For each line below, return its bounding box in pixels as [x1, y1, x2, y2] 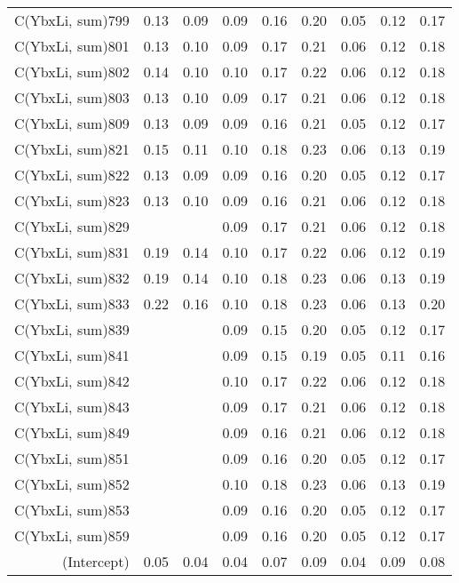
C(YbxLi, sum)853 [14, 499, 130, 520]
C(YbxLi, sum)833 [14, 293, 130, 314]
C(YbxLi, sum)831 [14, 242, 130, 262]
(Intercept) [62, 551, 130, 571]
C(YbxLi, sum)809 [14, 113, 130, 133]
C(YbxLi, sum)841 [14, 345, 130, 365]
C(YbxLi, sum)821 [14, 139, 130, 159]
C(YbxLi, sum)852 [14, 474, 130, 494]
